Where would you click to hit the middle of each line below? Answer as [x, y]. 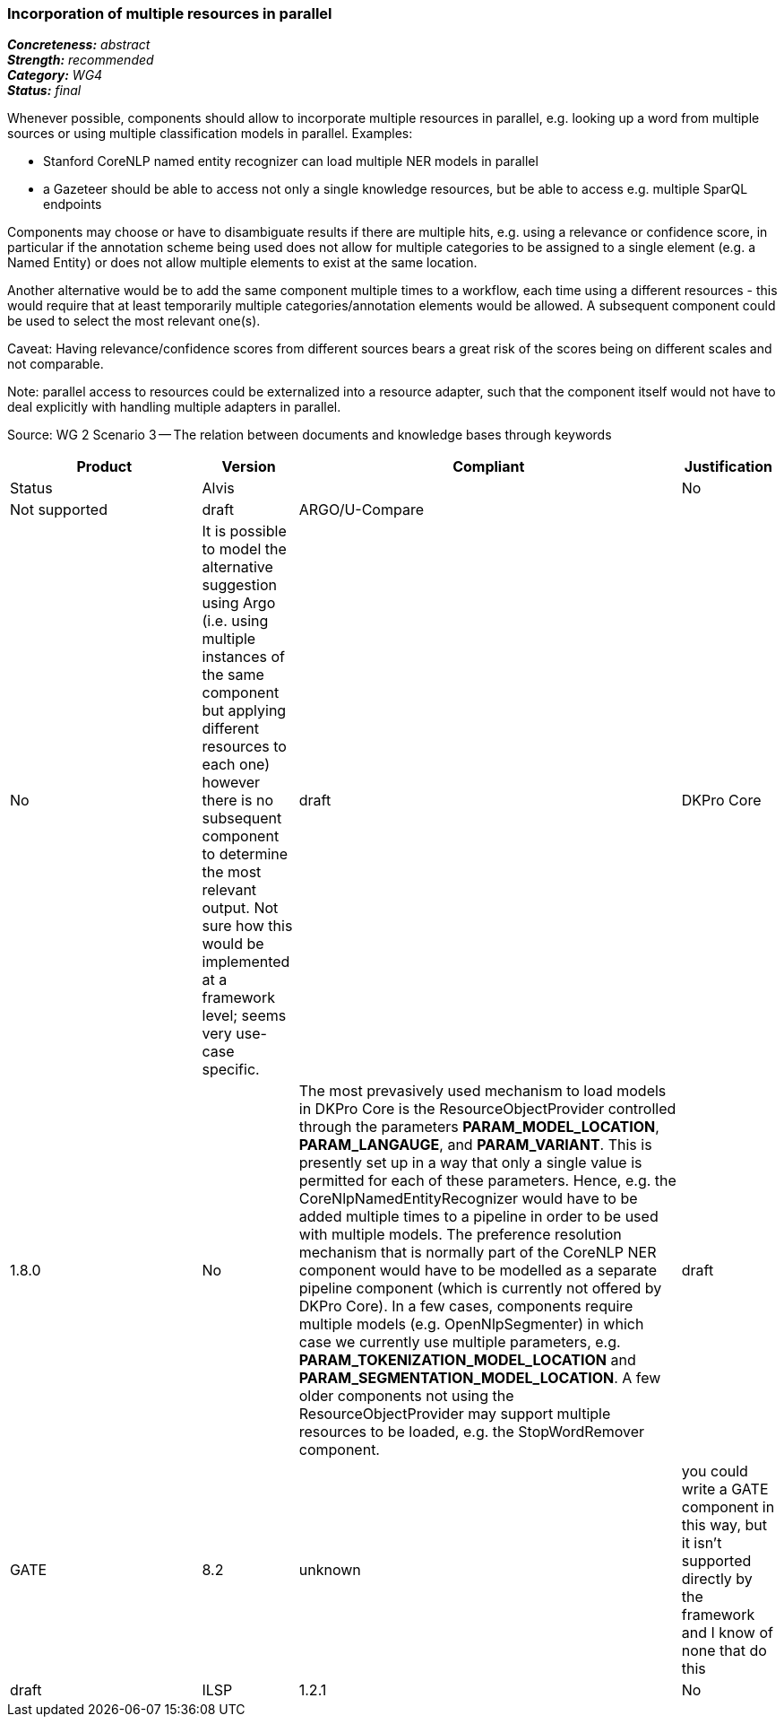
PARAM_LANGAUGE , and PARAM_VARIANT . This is [475, 1145]
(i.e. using [235, 621]
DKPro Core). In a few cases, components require [466, 1306]
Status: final [44, 91]
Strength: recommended [81, 60]
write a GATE [725, 1489]
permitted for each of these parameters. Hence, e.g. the [487, 1181]
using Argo [239, 603]
